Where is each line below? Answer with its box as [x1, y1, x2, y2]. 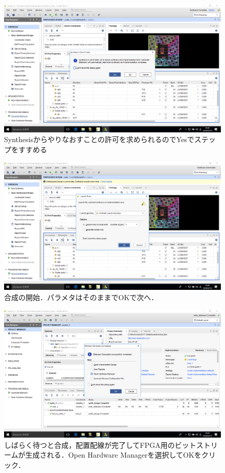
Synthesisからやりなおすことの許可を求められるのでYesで [4, 134, 194, 145]
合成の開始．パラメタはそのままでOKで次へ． [4, 291, 159, 302]
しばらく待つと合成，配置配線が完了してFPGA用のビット [4, 439, 196, 450]
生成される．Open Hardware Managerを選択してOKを [25, 449, 201, 460]
